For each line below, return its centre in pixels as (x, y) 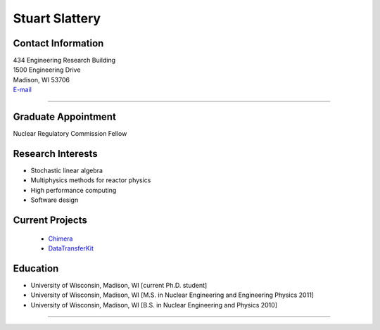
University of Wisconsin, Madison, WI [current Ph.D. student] (119, 285)
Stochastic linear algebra (67, 171)
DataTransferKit (71, 248)
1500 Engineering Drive (47, 70)
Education (36, 268)
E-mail (22, 90)
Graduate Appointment (64, 117)
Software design (55, 200)
